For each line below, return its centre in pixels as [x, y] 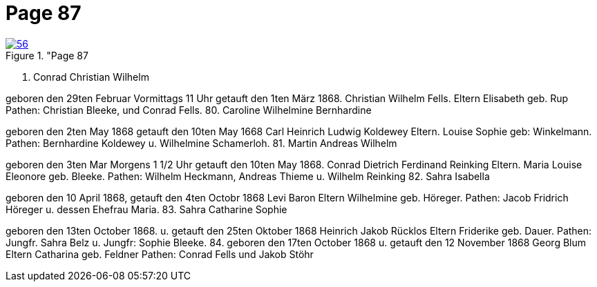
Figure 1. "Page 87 [47, 55]
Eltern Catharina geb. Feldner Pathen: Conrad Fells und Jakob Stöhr [160, 254]
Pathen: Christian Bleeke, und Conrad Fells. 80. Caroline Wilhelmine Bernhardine [189, 110]
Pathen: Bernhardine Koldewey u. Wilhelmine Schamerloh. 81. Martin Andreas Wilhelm [201, 143]
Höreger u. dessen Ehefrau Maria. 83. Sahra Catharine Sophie [146, 209]
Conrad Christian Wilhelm [91, 77]
